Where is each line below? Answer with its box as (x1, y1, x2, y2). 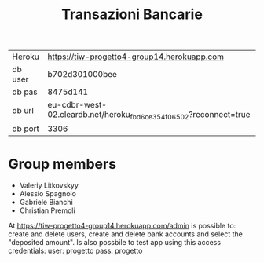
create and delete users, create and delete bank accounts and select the (8, 229, 244, 239)
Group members (8, 155, 116, 173)
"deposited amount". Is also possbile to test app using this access (8, 238, 222, 247)
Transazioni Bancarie (61, 5, 203, 24)
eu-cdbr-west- (46, 100, 108, 111)
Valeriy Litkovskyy (19, 181, 79, 190)
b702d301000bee (46, 69, 118, 80)
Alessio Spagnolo (19, 189, 77, 199)
